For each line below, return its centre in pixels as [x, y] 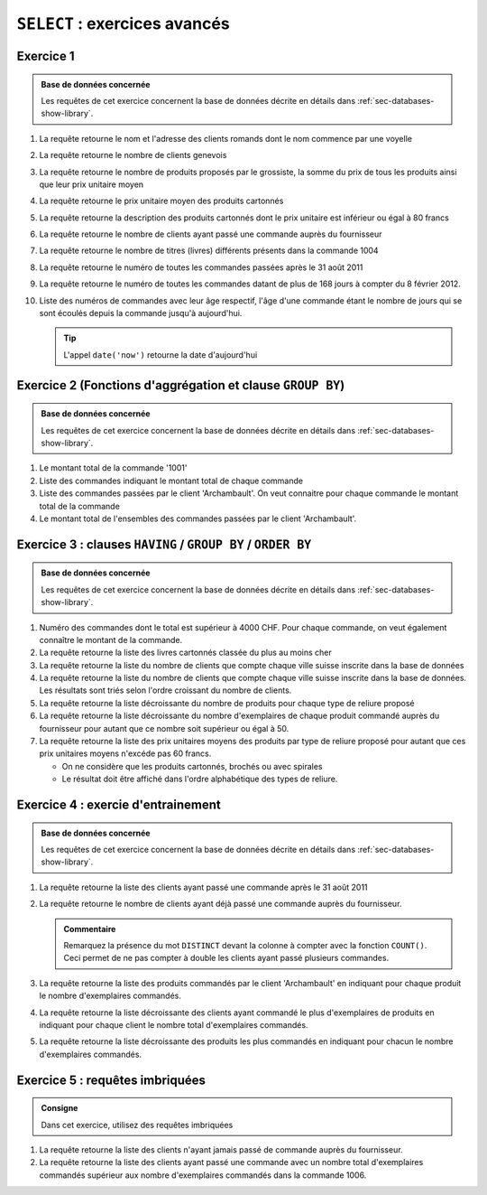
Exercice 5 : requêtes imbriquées [111, 1080]
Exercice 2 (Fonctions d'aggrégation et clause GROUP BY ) [181, 385]
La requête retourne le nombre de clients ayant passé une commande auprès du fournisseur [211, 234]
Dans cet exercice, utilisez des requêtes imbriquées [137, 1125]
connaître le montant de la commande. [111, 640]
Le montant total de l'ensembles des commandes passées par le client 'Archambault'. [198, 518]
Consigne [60, 1108]
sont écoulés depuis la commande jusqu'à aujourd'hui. [141, 313]
